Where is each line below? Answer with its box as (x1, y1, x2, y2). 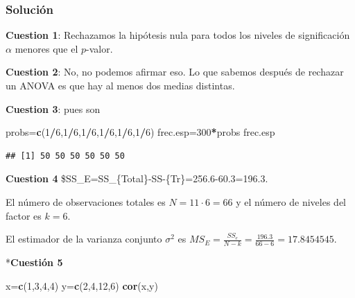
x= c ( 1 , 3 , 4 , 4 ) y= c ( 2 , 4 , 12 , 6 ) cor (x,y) (6, 278, 158, 292)
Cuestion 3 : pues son (6, 101, 101, 116)
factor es (6, 208, 42, 222)
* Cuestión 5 (6, 254, 63, 269)
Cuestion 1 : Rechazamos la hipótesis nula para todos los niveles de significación (6, 28, 350, 42)
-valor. (86, 41, 113, 55)
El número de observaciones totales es (6, 194, 166, 209)
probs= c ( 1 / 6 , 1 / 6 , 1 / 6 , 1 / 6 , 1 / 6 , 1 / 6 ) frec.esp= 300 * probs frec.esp (6, 125, 275, 139)
